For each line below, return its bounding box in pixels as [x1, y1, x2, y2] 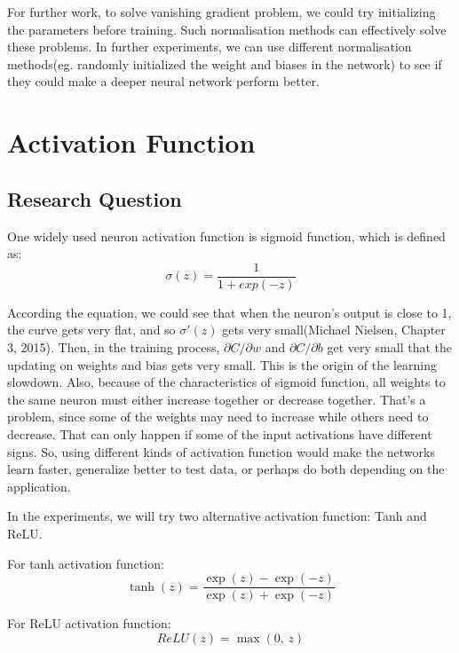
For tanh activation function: [7, 554, 164, 572]
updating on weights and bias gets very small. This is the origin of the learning [7, 355, 437, 374]
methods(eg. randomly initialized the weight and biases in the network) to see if [7, 54, 442, 73]
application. [7, 476, 71, 495]
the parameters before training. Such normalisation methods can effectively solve [7, 20, 447, 38]
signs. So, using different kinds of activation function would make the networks [7, 442, 435, 460]
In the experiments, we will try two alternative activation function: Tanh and [7, 507, 427, 525]
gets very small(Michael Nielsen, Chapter [222, 320, 446, 339]
